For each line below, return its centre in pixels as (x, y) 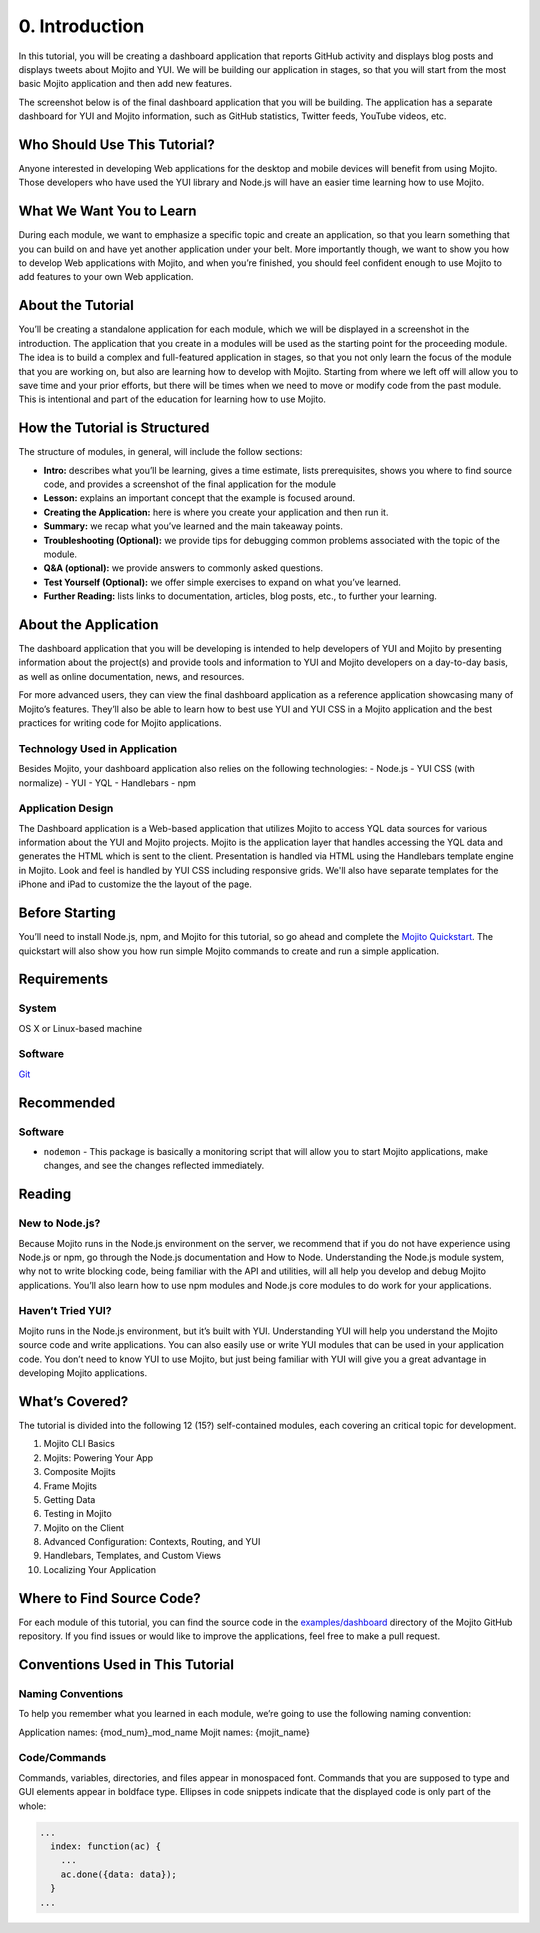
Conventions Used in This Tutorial (126, 1664)
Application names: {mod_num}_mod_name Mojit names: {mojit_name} (164, 1732)
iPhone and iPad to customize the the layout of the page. (135, 884)
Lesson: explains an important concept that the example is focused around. (199, 498)
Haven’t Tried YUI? (65, 1311)
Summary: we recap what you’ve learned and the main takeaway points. (193, 526)
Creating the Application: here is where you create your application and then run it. (216, 512)
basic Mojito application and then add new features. (125, 84)
